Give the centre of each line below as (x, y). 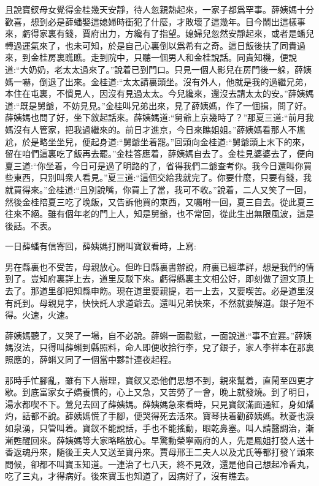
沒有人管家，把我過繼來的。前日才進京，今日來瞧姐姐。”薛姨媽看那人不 (155, 129)
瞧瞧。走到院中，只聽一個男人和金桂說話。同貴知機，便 (176, 57)
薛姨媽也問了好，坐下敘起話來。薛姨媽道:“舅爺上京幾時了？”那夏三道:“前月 (155, 117)
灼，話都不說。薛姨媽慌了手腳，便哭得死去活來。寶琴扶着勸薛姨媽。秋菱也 (155, 416)
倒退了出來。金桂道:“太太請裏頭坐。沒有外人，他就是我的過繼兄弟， (175, 81)
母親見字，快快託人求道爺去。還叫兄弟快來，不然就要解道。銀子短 (172, 302)
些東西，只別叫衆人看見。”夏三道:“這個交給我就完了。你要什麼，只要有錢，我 (159, 177)
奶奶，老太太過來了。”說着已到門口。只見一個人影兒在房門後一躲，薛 (166, 69)
